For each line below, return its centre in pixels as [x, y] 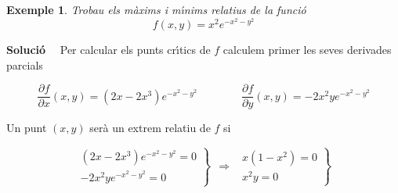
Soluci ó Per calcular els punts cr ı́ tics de [109, 50]
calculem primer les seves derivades [307, 50]
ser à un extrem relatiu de [150, 128]
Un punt [27, 128]
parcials [25, 64]
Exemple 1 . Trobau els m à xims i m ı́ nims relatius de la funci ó [156, 9]
